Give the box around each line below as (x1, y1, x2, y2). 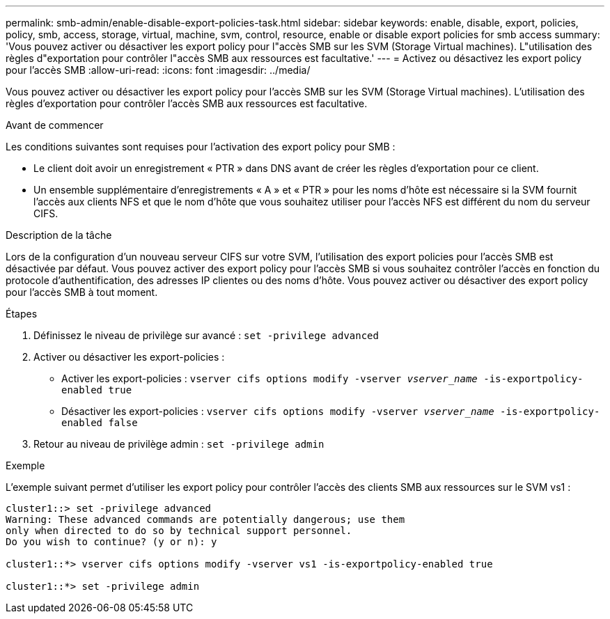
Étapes (6, 308, 38, 320)
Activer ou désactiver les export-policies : (33, 351, 225, 363)
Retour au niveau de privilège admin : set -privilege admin (33, 438, 324, 450)
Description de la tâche (6, 229, 112, 241)
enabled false (61, 417, 138, 428)
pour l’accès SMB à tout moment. (6, 286, 158, 298)
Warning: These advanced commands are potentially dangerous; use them (6, 514, 405, 525)
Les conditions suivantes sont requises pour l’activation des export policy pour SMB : (6, 141, 396, 152)
